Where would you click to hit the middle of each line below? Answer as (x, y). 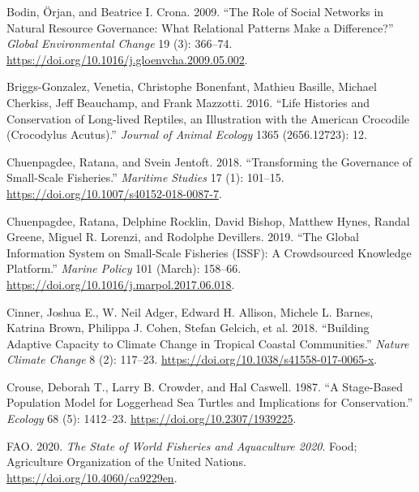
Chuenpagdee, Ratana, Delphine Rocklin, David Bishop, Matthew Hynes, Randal (208, 220)
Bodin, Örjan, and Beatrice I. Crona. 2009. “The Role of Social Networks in (195, 11)
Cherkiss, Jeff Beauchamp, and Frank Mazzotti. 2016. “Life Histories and (188, 102)
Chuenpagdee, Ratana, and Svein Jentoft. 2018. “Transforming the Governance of (209, 161)
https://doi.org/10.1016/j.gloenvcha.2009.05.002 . (127, 59)
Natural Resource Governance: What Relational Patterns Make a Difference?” (200, 27)
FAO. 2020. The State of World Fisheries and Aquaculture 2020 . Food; (182, 445)
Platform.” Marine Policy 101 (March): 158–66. (124, 268)
